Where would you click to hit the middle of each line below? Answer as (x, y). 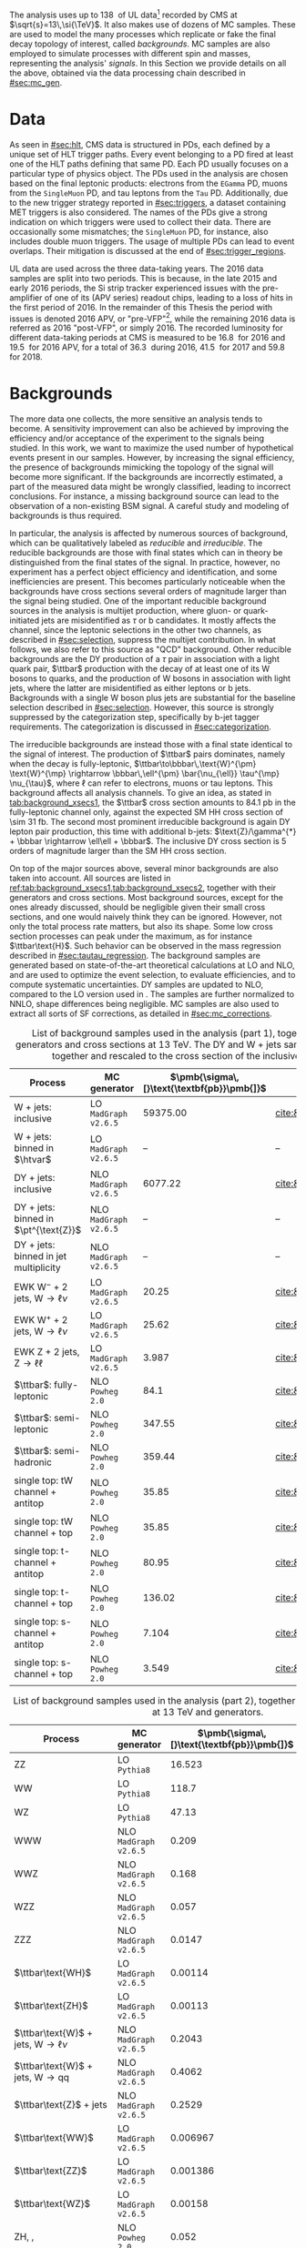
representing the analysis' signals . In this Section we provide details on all (148, 63)
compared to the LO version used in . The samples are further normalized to (152, 994)
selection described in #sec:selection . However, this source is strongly (142, 707)
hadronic (33, 1462)
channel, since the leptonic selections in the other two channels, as (136, 630)
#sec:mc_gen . (36, 82)
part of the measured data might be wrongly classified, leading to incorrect (150, 487)
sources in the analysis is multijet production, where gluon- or (125, 611)
